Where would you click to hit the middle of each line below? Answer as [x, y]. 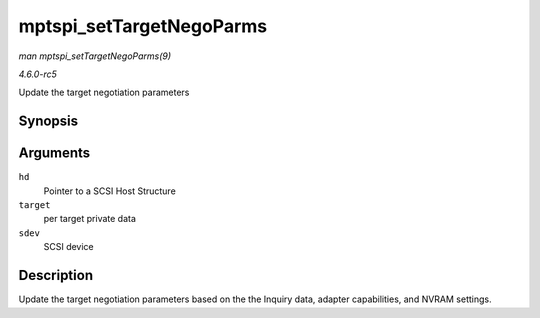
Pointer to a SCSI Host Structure [110, 191]
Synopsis [48, 121]
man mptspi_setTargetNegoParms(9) [95, 56]
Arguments [54, 153]
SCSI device [68, 247]
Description [56, 275]
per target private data [90, 219]
